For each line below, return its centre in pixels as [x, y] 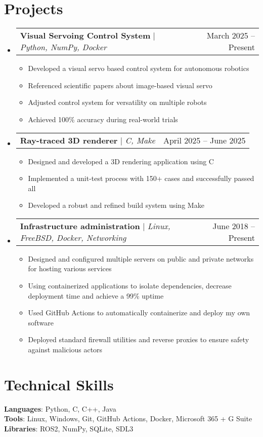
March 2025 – [231, 35]
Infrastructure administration [80, 226]
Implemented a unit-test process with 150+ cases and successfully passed [141, 178]
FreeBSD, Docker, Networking [73, 237]
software [41, 322]
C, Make [140, 140]
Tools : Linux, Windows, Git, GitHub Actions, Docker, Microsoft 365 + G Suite [128, 418]
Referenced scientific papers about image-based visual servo [120, 85]
